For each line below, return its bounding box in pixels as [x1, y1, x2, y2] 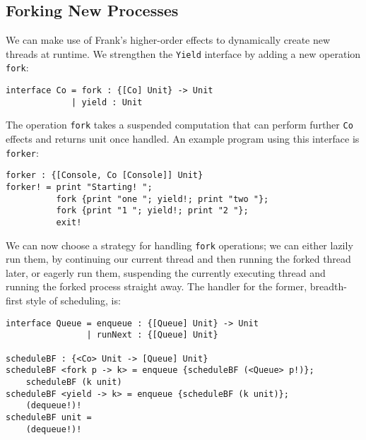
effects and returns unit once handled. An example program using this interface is [6, 131, 360, 146]
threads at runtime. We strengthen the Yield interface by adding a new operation [6, 46, 361, 61]
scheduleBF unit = [6, 412, 92, 422]
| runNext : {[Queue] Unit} [86, 330, 218, 340]
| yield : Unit [71, 97, 143, 107]
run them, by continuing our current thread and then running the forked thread [6, 251, 351, 266]
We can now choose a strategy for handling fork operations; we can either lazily [6, 237, 353, 252]
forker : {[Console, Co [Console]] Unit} [6, 170, 203, 181]
